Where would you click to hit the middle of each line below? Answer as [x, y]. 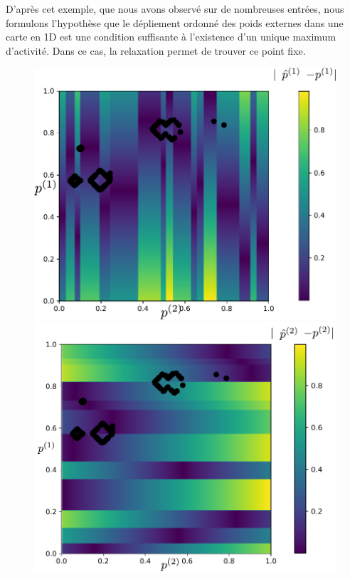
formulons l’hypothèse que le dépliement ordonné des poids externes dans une [175, 22]
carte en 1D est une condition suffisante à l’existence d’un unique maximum [171, 37]
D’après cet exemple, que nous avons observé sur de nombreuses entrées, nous [175, 9]
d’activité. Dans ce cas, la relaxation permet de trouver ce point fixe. [156, 50]
